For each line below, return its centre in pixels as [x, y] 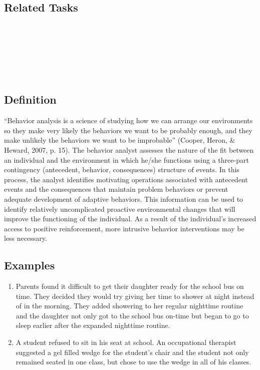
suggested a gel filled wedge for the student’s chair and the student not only [132, 352]
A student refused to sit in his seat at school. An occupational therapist [126, 342]
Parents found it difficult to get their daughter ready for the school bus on [130, 286]
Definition [30, 99]
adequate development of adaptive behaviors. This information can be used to [124, 199]
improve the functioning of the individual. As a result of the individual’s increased [130, 219]
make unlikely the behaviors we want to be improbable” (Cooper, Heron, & [120, 140]
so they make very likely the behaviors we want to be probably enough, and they [128, 130]
